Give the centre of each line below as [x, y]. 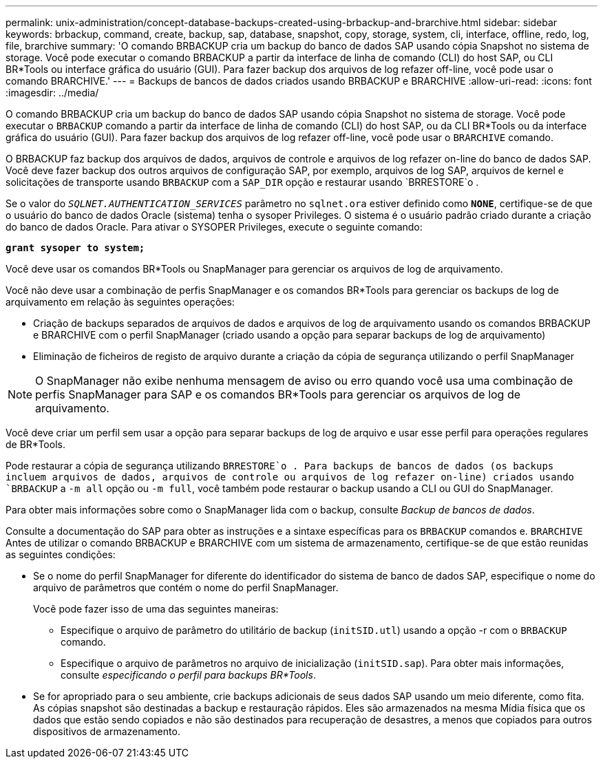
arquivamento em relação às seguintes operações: [120, 302]
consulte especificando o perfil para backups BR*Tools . [188, 675]
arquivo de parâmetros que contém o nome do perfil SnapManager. [186, 587]
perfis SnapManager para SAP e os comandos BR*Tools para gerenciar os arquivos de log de [278, 394]
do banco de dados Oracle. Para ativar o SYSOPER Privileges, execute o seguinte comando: [214, 227]
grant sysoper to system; [75, 248]
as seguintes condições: [61, 554]
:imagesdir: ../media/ [52, 93]
